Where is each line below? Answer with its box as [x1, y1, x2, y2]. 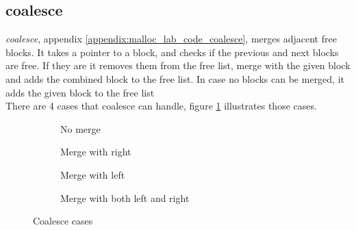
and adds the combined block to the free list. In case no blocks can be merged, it [5, 71, 345, 86]
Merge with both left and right [60, 190, 190, 205]
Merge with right [60, 144, 131, 159]
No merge [60, 121, 101, 136]
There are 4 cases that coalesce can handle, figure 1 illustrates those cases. [5, 99, 317, 113]
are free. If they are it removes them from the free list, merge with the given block [5, 58, 351, 73]
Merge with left [60, 167, 125, 181]
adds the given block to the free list [5, 85, 155, 99]
